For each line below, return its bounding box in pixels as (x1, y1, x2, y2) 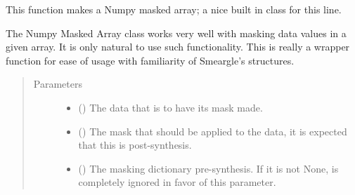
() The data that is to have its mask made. (78, 100, 263, 114)
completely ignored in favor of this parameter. (78, 175, 276, 189)
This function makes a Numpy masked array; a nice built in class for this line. (6, 2, 342, 16)
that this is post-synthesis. (78, 137, 192, 152)
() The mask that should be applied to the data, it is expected (78, 123, 347, 138)
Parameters (33, 76, 82, 91)
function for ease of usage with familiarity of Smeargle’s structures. (6, 53, 295, 67)
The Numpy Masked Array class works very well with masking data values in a (6, 25, 347, 40)
